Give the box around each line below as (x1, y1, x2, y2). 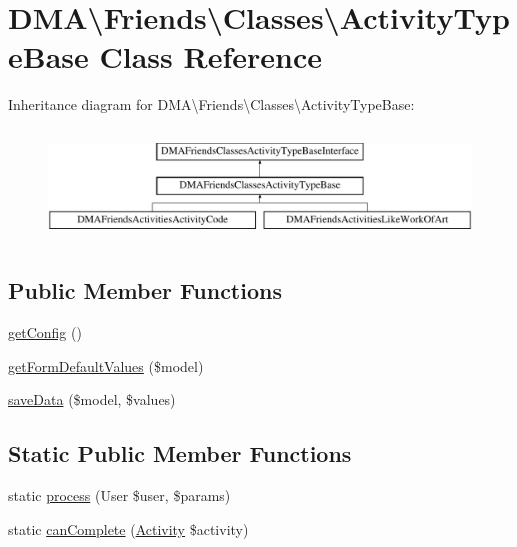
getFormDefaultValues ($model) (8, 355, 204, 376)
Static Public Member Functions (8, 438, 352, 469)
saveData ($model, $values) (8, 389, 176, 410)
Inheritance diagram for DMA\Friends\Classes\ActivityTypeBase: (8, 94, 415, 115)
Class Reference (99, 36, 322, 77)
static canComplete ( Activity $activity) (8, 518, 249, 539)
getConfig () (8, 322, 82, 343)
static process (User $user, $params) (8, 485, 231, 506)
